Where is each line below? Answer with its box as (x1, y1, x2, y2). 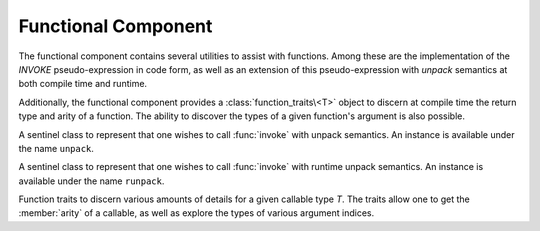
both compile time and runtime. (18, 78, 148, 90)
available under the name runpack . (18, 175, 165, 187)
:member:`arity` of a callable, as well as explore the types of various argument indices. (18, 207, 375, 219)
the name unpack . (18, 142, 95, 154)
